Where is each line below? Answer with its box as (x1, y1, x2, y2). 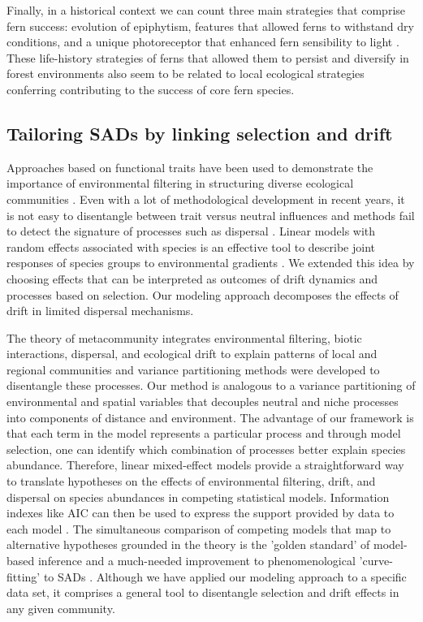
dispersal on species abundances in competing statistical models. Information (6, 488, 390, 505)
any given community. (6, 599, 115, 616)
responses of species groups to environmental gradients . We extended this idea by (6, 254, 415, 271)
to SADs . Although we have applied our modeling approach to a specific (43, 568, 407, 585)
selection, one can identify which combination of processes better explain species (6, 440, 406, 457)
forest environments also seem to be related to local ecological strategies (6, 65, 365, 82)
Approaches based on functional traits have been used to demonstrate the (6, 158, 373, 175)
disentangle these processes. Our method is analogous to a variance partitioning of (6, 377, 416, 394)
